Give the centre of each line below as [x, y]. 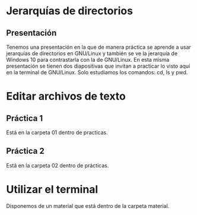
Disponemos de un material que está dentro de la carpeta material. [88, 205]
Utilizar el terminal [52, 189]
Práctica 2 [25, 151]
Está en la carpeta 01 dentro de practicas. [57, 132]
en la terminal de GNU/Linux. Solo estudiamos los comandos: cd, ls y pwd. [97, 72]
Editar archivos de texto [66, 97]
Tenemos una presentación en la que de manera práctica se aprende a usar [99, 47]
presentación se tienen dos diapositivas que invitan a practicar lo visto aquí [98, 66]
